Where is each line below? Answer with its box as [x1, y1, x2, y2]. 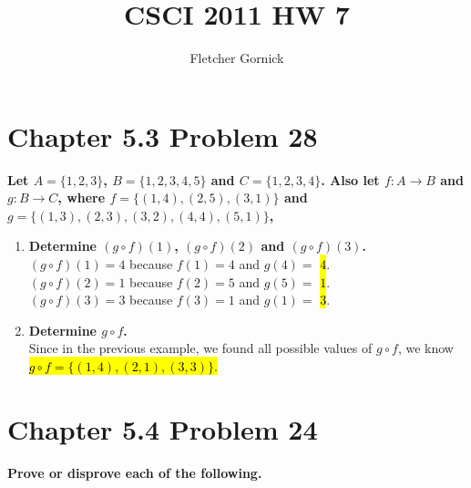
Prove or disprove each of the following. [7, 462, 262, 482]
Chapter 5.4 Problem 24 [7, 410, 318, 447]
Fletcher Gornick [189, 48, 284, 67]
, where [57, 188, 106, 207]
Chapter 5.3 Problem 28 [7, 117, 318, 154]
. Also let [321, 170, 380, 189]
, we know [397, 338, 454, 358]
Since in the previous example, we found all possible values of [28, 338, 373, 358]
